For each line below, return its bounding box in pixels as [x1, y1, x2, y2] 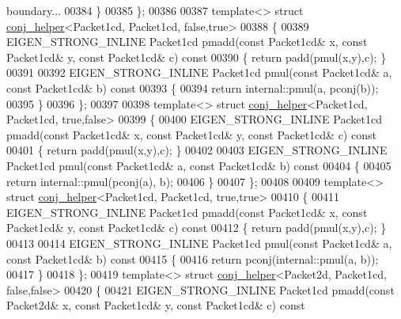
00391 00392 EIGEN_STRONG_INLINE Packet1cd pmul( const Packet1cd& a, [6, 64, 392, 81]
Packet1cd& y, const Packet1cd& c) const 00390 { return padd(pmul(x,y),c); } [6, 48, 387, 65]
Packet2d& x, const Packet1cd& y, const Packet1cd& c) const [6, 297, 305, 313]
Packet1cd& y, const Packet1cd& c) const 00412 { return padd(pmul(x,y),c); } [6, 219, 387, 236]
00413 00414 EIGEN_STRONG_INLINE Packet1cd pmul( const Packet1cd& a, [6, 234, 392, 251]
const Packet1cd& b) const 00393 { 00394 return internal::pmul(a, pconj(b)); [6, 79, 379, 96]
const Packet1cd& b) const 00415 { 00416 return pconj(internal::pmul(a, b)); [6, 250, 379, 267]
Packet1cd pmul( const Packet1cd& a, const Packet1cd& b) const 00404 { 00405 [6, 157, 392, 173]
